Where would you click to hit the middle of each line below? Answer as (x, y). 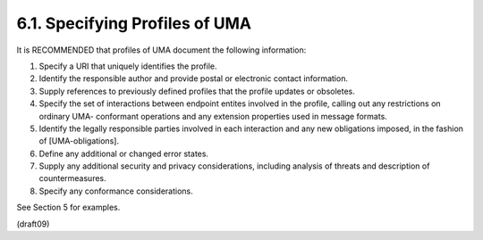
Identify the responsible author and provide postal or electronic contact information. (194, 79)
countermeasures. (72, 178)
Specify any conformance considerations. (116, 191)
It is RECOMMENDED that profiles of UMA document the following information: (161, 50)
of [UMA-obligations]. (79, 141)
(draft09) (33, 224)
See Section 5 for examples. (68, 207)
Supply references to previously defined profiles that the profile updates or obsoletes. (197, 91)
